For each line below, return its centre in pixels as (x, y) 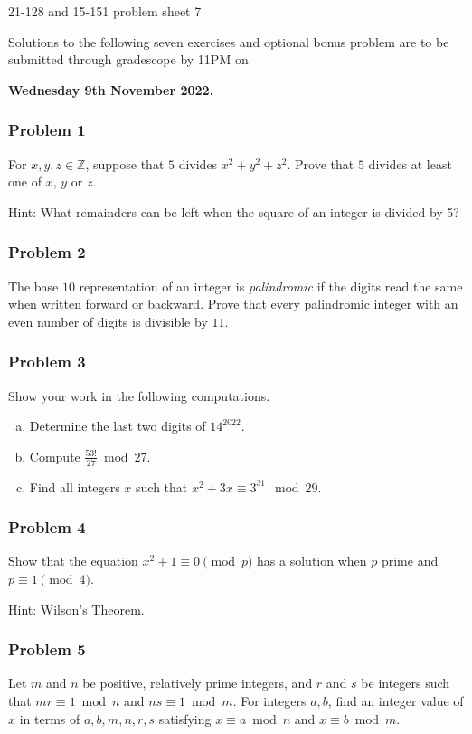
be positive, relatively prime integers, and (198, 683)
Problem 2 (47, 252)
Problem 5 (47, 649)
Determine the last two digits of (118, 426)
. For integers (269, 701)
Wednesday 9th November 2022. (111, 89)
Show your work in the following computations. (139, 395)
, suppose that (125, 163)
